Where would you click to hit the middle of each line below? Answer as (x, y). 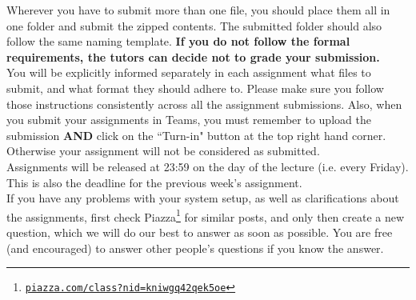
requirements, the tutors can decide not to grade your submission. (193, 56)
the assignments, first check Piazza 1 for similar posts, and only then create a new (206, 215)
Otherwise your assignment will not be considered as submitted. (163, 151)
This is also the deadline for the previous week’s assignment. (154, 182)
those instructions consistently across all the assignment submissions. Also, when (204, 104)
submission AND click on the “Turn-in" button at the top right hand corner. (196, 135)
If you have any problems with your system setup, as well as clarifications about (203, 198)
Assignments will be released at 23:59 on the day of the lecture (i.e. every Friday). (208, 166)
